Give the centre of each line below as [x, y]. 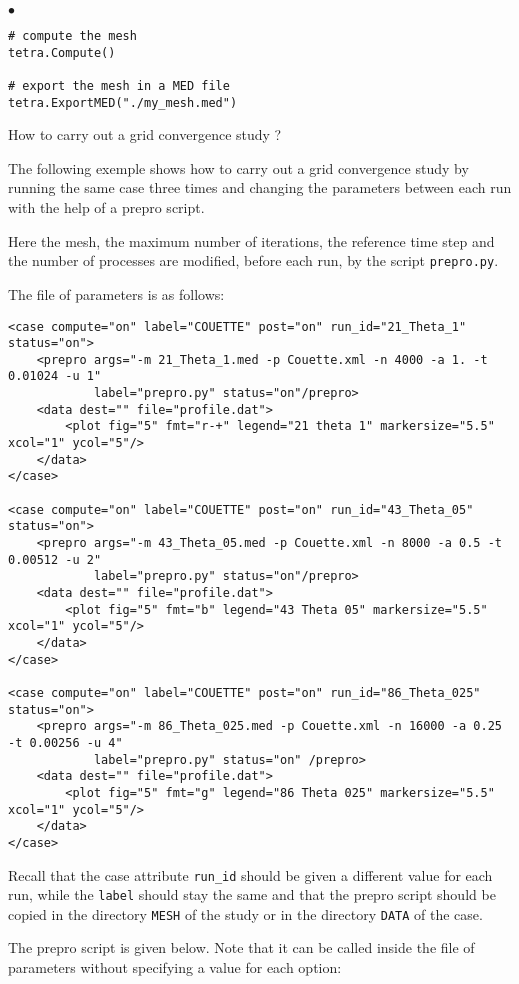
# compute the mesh [72, 36]
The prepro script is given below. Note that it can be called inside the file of [241, 947]
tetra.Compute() [62, 52]
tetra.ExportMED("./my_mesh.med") [123, 102]
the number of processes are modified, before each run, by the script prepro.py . [253, 260]
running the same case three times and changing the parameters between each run [260, 187]
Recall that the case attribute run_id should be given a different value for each [250, 874]
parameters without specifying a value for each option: [175, 967]
